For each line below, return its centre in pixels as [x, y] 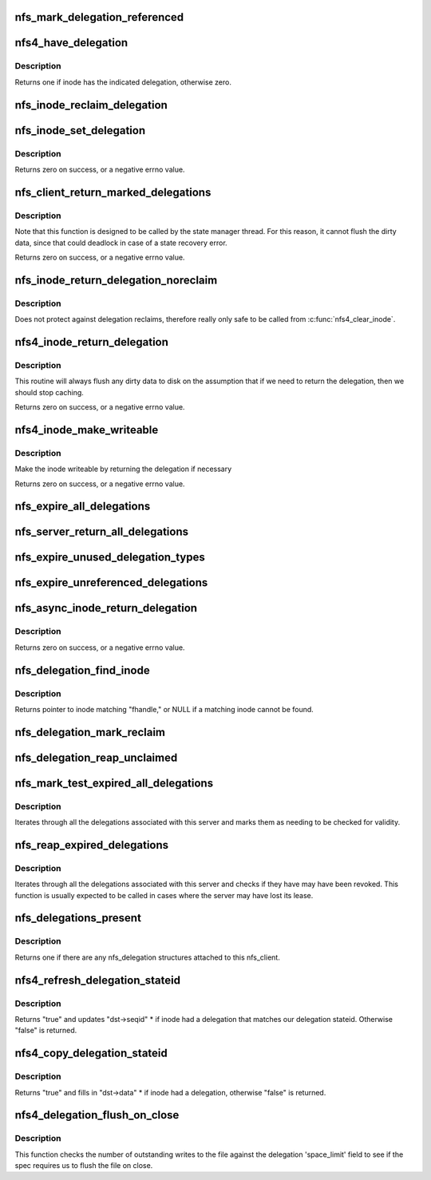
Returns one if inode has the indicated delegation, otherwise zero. [123, 82]
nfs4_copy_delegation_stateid [91, 1053]
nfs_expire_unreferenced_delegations [111, 583]
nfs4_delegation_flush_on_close [97, 1115]
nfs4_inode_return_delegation [92, 342]
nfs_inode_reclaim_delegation [91, 105]
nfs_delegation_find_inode [83, 670]
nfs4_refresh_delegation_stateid [98, 980]
